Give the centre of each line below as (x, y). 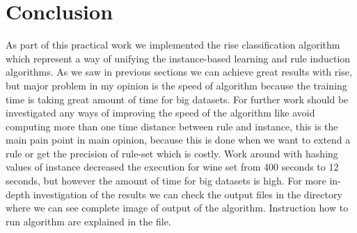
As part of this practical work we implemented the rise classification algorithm (173, 45)
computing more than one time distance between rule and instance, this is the (172, 126)
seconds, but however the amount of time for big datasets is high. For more (166, 181)
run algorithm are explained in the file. (88, 221)
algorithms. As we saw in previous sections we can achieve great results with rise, (179, 72)
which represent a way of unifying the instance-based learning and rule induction (178, 58)
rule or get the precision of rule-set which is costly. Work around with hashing (172, 153)
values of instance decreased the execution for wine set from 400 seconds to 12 (172, 167)
